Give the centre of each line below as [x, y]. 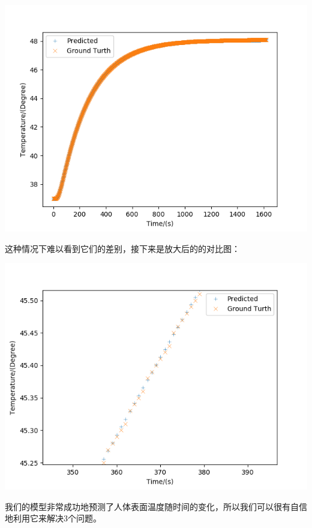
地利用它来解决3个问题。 [53, 518]
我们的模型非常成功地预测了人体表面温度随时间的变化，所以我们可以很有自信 [156, 506]
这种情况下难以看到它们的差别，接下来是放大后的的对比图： [122, 248]
